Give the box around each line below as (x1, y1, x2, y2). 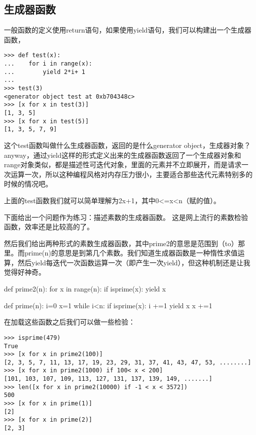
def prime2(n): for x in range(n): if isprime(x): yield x (4, 284, 166, 294)
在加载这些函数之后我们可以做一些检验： (4, 317, 135, 327)
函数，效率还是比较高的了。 (4, 221, 94, 232)
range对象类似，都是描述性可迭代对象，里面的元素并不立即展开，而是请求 (4, 159, 242, 170)
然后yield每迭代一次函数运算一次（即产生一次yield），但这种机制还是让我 (17, 257, 251, 267)
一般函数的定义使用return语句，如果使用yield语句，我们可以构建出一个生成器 (4, 25, 252, 35)
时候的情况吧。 (4, 179, 52, 189)
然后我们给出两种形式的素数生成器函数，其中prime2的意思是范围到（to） (4, 238, 238, 248)
